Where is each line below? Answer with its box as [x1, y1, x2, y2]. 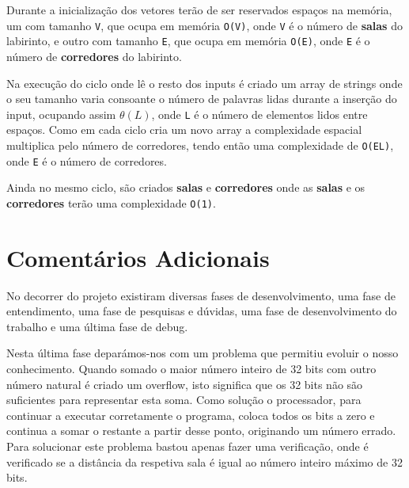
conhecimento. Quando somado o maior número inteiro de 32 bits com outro [6, 360, 377, 376]
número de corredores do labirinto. [6, 48, 182, 64]
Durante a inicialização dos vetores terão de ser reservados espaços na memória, [6, 2, 392, 17]
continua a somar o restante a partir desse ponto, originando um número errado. [6, 422, 396, 439]
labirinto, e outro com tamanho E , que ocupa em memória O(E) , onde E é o [6, 32, 370, 49]
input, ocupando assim [6, 105, 116, 122]
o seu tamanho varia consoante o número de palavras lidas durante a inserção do [6, 90, 397, 107]
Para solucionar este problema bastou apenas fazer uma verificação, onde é [6, 437, 369, 454]
